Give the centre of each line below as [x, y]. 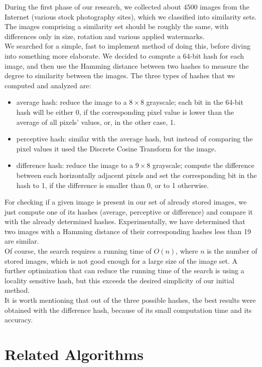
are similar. [22, 241]
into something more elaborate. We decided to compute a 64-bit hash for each [124, 55]
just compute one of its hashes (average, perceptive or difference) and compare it [129, 211]
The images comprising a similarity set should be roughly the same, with [117, 26]
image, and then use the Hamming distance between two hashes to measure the [127, 65]
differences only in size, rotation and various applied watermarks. [105, 36]
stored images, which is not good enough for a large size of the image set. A [121, 260]
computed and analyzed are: [48, 85]
